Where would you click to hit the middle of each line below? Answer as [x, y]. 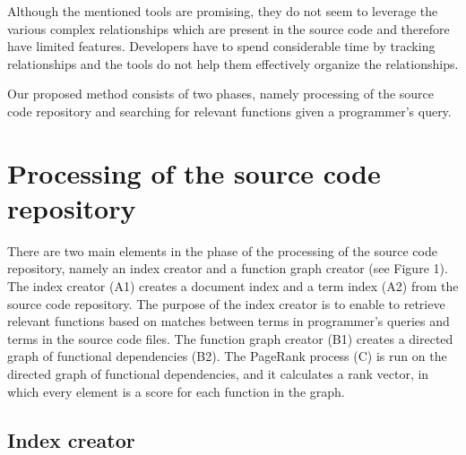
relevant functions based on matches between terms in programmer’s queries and [229, 321]
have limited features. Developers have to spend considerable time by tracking [221, 46]
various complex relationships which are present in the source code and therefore [229, 28]
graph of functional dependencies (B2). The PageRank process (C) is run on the [227, 356]
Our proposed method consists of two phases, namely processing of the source [221, 94]
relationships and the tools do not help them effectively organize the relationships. [233, 63]
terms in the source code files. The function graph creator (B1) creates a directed [230, 338]
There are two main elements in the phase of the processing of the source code [222, 250]
